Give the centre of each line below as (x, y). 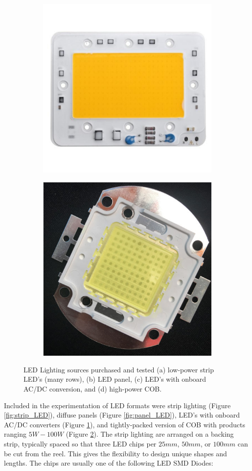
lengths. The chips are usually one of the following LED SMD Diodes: (109, 463)
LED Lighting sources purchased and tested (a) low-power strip (119, 369)
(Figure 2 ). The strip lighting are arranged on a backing (150, 434)
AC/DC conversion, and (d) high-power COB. (93, 388)
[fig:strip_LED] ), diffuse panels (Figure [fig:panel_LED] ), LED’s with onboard (122, 415)
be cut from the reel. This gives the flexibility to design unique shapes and (115, 453)
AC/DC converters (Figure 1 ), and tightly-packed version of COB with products (125, 424)
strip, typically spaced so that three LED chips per (80, 443)
